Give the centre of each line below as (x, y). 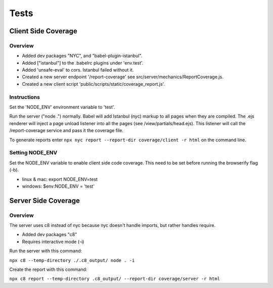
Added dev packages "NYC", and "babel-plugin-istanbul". (82, 56)
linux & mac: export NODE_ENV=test (60, 179)
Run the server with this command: (46, 251)
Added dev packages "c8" (50, 235)
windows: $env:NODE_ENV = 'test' (58, 186)
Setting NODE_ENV (33, 153)
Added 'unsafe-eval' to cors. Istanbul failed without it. (78, 70)
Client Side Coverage (43, 31)
